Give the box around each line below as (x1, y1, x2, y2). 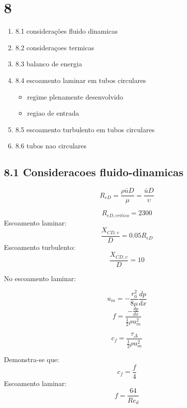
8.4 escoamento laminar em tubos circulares (15, 75, 146, 85)
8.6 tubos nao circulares (15, 141, 87, 151)
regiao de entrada (27, 108, 79, 118)
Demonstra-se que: (4, 354, 60, 365)
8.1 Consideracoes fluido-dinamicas (4, 164, 184, 180)
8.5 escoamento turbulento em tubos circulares (15, 124, 155, 134)
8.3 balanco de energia (15, 59, 82, 69)
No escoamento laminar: (4, 273, 76, 283)
